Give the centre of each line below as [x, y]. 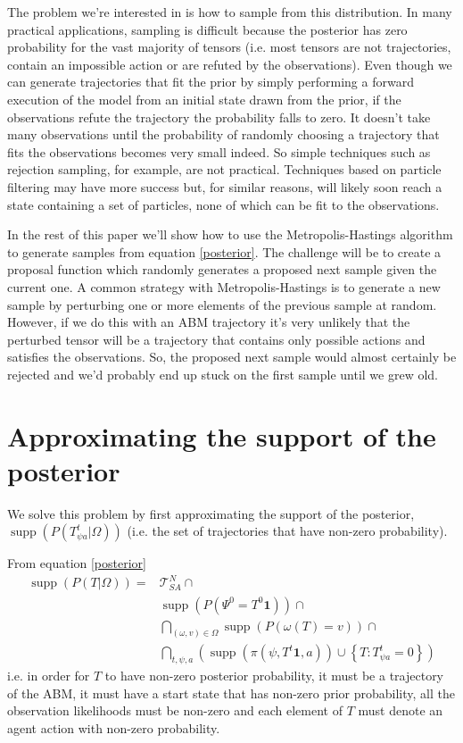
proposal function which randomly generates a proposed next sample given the [222, 269]
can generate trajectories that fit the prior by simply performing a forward [211, 82]
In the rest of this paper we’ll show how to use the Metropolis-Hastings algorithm [230, 234]
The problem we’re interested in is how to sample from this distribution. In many [230, 12]
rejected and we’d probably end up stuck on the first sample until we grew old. [223, 374]
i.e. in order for [49, 676]
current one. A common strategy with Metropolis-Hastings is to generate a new [224, 286]
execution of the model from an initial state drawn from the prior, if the [204, 99]
